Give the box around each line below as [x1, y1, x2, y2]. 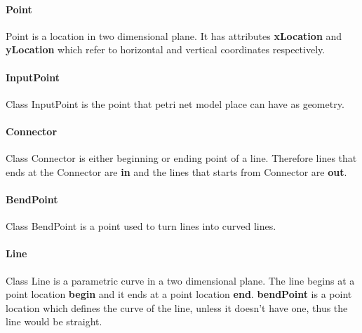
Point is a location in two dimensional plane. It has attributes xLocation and [6, 28, 342, 43]
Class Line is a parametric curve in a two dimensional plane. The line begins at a [6, 273, 355, 287]
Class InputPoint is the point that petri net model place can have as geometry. [6, 96, 344, 111]
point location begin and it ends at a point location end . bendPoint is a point [6, 287, 352, 301]
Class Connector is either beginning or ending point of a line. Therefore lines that [6, 151, 357, 165]
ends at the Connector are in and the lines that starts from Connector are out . [6, 164, 347, 179]
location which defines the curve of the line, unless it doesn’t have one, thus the [6, 300, 348, 315]
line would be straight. [6, 314, 102, 329]
